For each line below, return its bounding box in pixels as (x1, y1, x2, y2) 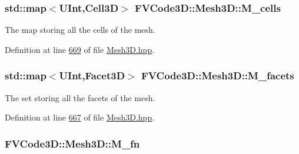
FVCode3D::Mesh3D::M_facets (141, 68, 294, 83)
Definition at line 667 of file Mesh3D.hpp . (5, 111, 155, 123)
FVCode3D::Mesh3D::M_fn (5, 136, 140, 150)
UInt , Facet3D (59, 68, 125, 83)
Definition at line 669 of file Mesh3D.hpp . (5, 43, 155, 55)
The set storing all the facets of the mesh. (5, 91, 155, 103)
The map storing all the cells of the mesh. (5, 24, 155, 36)
